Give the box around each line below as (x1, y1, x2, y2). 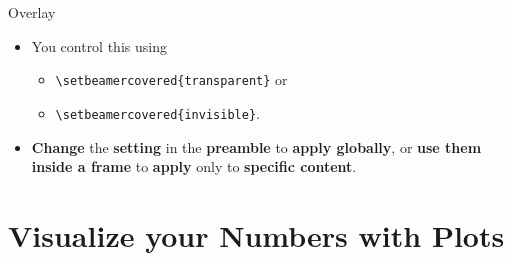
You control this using (31, 35, 167, 56)
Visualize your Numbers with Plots (8, 214, 505, 255)
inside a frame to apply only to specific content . (31, 156, 357, 177)
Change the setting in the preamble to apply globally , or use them (31, 136, 482, 157)
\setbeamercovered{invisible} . (55, 102, 260, 123)
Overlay (8, 2, 56, 22)
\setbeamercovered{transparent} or (55, 69, 288, 90)
